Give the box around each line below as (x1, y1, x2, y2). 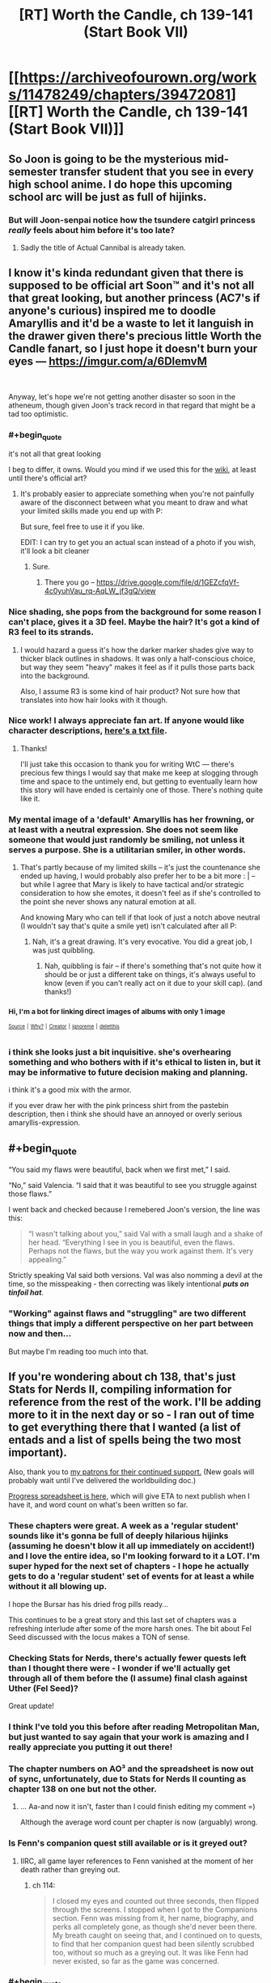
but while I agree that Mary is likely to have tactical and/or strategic (19, 880, 244, 890)
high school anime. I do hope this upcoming (8, 177, 233, 191)
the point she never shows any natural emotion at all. (19, 897, 197, 907)
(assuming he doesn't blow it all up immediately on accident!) (8, 1541, 255, 1552)
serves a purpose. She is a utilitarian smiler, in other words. (8, 844, 247, 855)
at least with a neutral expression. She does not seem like (8, 823, 239, 835)
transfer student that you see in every (59, 164, 254, 179)
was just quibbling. (32, 945, 95, 955)
